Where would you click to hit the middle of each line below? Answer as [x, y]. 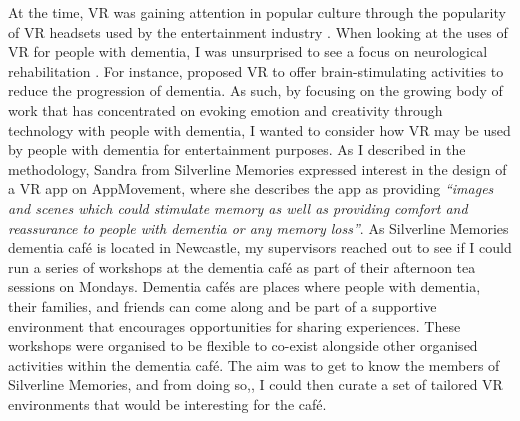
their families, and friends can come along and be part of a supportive [222, 305]
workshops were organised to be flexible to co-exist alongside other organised [243, 345]
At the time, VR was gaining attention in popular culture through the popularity [257, 12]
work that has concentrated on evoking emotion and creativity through [225, 109]
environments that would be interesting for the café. [167, 403]
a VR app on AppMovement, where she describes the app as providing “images [251, 188]
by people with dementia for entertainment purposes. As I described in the [237, 149]
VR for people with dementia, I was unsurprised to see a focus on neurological [248, 51]
